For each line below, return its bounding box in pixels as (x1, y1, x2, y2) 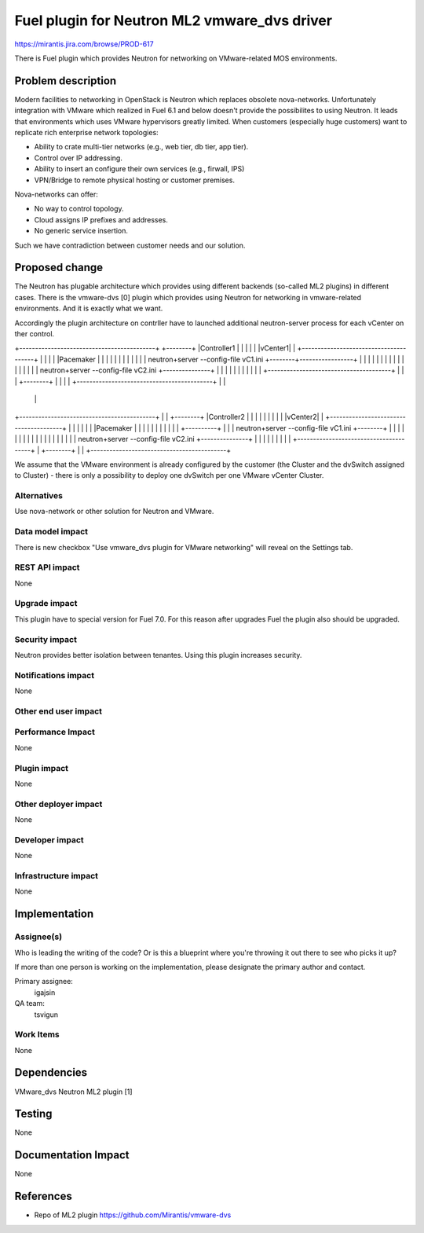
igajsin (34, 987, 56, 997)
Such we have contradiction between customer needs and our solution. (14, 240, 246, 250)
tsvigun (34, 1010, 59, 1019)
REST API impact (14, 562, 80, 573)
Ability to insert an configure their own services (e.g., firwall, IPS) (34, 164, 245, 174)
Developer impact (14, 834, 84, 845)
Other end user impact (14, 706, 102, 717)
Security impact (14, 633, 78, 644)
